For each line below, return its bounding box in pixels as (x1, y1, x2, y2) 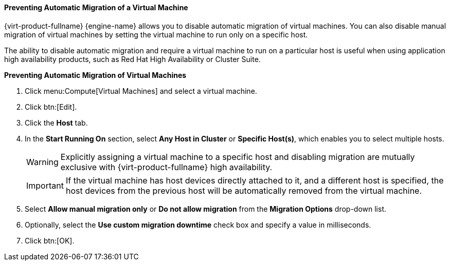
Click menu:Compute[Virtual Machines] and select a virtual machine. (25, 86, 257, 95)
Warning (26, 156, 59, 167)
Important (26, 180, 64, 191)
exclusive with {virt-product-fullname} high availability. (60, 161, 273, 172)
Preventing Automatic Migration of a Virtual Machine (4, 3, 188, 12)
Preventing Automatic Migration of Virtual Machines (4, 70, 187, 79)
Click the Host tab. (25, 118, 88, 127)
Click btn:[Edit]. (25, 102, 77, 111)
